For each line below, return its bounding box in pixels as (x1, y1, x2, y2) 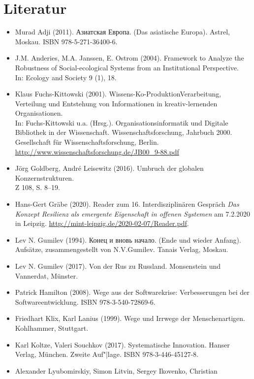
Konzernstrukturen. (15, 172, 74, 183)
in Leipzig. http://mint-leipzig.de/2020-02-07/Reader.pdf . (15, 218, 189, 228)
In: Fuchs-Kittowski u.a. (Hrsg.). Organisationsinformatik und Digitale (15, 117, 228, 127)
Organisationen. (15, 108, 63, 118)
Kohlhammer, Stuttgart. (15, 322, 89, 333)
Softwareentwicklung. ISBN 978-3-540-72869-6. (15, 296, 156, 307)
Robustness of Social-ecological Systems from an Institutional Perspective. (15, 62, 239, 72)
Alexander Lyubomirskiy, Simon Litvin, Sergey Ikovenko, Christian (15, 365, 218, 376)
